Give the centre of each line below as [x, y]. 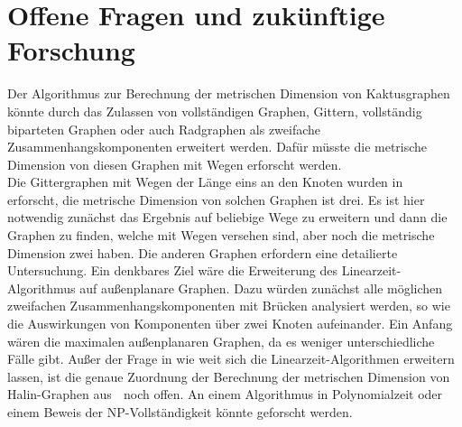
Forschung [71, 50]
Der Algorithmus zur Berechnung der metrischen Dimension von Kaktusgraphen [229, 93]
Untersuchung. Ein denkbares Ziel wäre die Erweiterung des [172, 270]
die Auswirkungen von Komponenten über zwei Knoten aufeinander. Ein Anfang [230, 324]
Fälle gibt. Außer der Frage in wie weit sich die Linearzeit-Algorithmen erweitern [231, 359]
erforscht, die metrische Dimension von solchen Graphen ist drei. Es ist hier [216, 199]
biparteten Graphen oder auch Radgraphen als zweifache [164, 129]
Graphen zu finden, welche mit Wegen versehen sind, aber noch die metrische [221, 235]
